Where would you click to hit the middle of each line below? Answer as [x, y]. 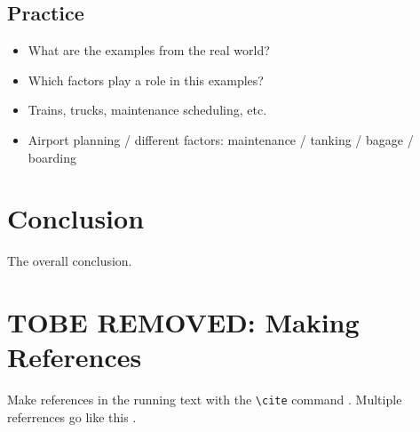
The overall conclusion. [70, 261]
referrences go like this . [72, 416]
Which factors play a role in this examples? [146, 80]
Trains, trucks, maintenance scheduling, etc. [147, 110]
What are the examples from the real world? [149, 50]
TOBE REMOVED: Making [183, 322]
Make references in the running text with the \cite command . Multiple [205, 400]
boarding [52, 157]
